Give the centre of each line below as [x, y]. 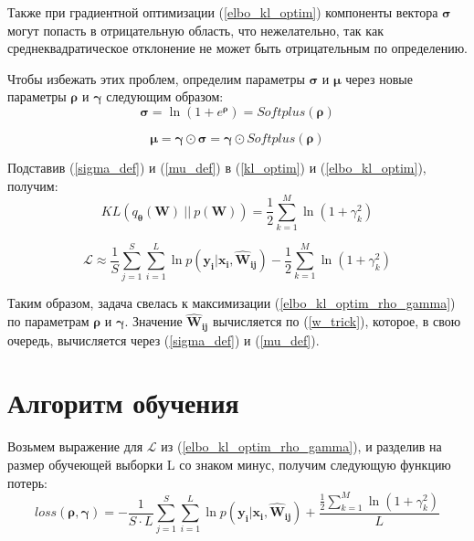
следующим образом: [165, 96]
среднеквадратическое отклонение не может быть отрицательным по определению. [238, 48]
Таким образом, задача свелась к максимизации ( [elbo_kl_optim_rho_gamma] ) [232, 303]
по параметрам [48, 321]
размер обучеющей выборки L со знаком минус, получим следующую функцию [229, 464]
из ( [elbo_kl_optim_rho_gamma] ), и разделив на [301, 446]
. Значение [153, 321]
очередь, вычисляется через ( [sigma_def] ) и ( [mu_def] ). [163, 339]
